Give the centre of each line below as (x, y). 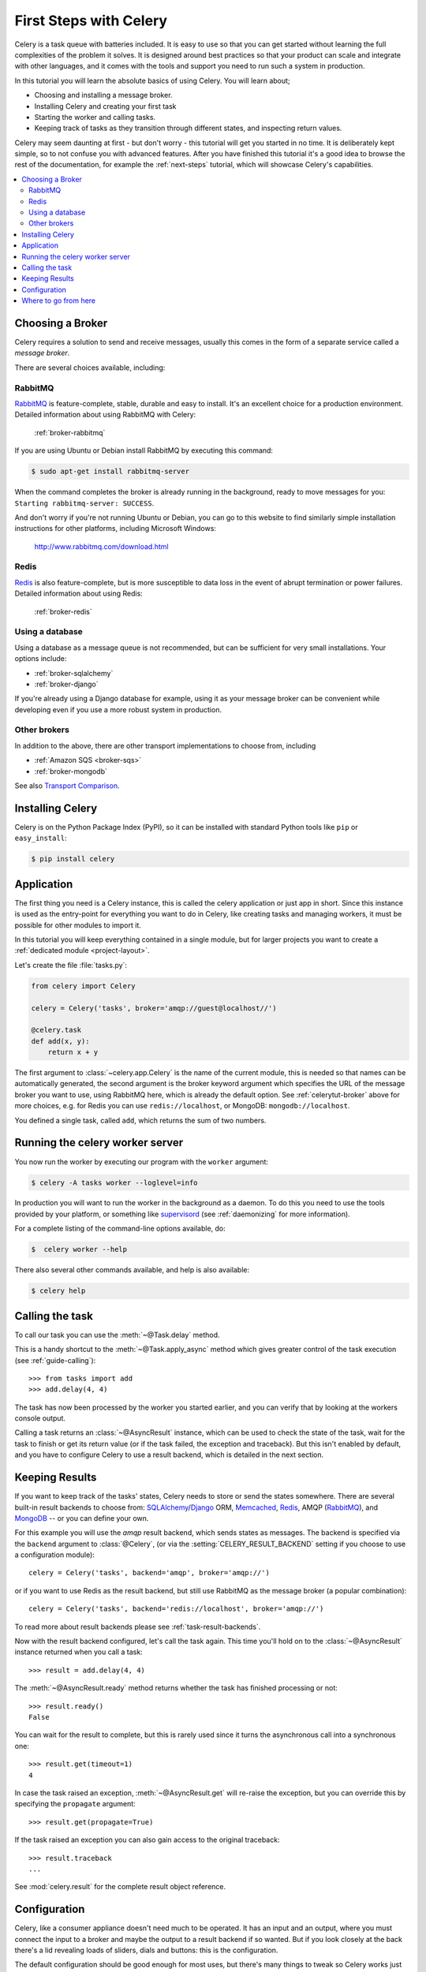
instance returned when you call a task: (78, 1652)
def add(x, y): (60, 1041)
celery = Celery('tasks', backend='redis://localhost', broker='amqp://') (176, 1609)
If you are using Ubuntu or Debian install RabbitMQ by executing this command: (144, 450)
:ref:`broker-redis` (63, 611)
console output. (40, 1418)
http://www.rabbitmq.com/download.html (101, 546)
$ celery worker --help (79, 1249)
